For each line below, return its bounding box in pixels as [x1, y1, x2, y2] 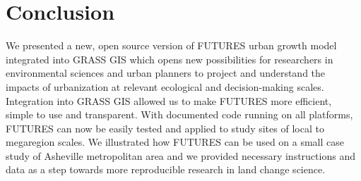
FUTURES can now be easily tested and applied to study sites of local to [6, 120, 324, 135]
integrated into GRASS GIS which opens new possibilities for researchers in [6, 51, 333, 66]
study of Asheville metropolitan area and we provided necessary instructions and [6, 148, 355, 163]
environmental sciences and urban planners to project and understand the [6, 65, 326, 80]
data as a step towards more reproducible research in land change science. [6, 162, 326, 177]
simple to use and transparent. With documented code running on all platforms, [6, 107, 353, 122]
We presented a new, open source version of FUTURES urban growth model [6, 38, 337, 53]
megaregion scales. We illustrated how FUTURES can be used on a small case [6, 135, 345, 149]
